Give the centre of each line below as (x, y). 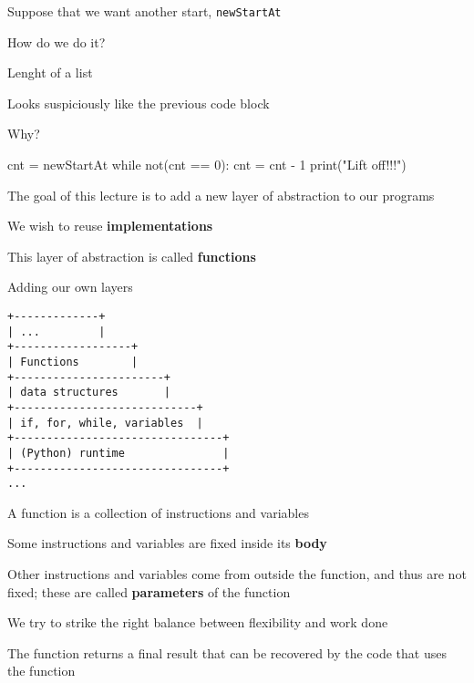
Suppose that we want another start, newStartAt (144, 11)
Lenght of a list (50, 72)
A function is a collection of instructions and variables (158, 512)
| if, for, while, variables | (105, 423)
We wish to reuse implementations (110, 226)
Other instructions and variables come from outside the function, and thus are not (237, 574)
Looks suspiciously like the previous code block (139, 103)
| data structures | (89, 393)
